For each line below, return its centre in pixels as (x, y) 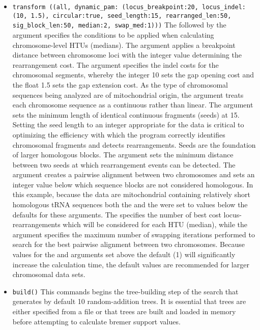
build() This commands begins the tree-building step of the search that (125, 291)
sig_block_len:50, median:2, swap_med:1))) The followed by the (119, 25)
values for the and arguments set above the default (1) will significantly (124, 254)
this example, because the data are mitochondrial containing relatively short (131, 194)
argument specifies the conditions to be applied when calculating (113, 34)
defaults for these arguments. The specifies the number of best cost (117, 214)
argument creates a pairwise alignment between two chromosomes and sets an (134, 174)
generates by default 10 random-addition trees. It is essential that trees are (129, 301)
